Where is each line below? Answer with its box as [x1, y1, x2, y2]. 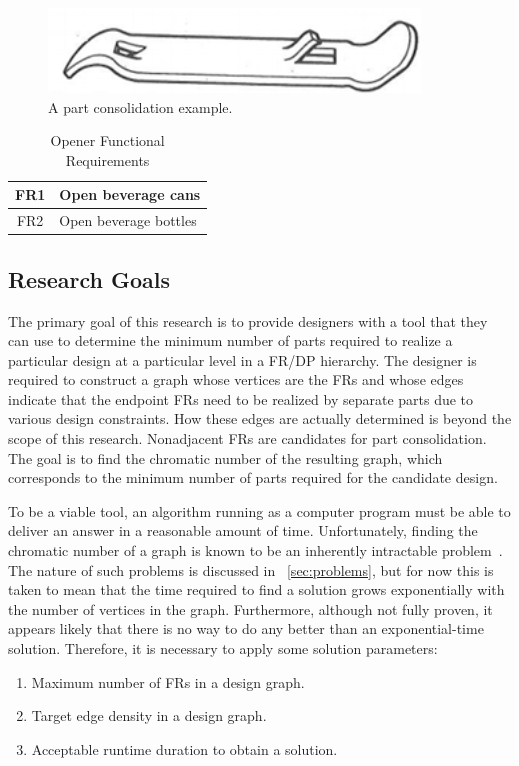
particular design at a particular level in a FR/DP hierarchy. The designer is [8, 349, 477, 370]
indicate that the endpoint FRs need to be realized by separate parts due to [8, 388, 474, 409]
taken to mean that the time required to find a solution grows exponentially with [8, 579, 505, 600]
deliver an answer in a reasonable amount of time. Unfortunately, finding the [8, 520, 478, 541]
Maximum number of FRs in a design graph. [31, 671, 305, 692]
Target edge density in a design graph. [31, 705, 267, 726]
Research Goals [8, 263, 171, 294]
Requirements [65, 149, 150, 170]
